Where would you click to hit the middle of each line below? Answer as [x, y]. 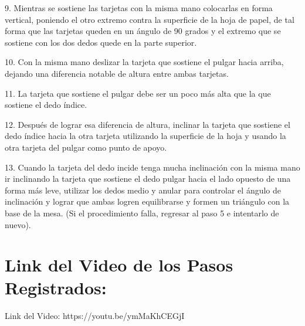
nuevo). [18, 224]
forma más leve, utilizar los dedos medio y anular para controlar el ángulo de [143, 190]
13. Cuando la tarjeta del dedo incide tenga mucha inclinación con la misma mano [152, 167]
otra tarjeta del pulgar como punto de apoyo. [86, 147]
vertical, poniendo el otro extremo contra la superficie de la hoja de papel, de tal [150, 19]
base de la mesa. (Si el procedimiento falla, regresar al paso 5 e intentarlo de [142, 213]
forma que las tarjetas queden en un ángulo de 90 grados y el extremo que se [143, 31]
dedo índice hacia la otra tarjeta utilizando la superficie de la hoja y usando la [145, 136]
